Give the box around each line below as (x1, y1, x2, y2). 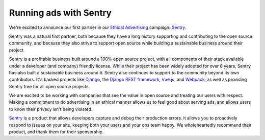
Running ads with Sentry (9, 7, 112, 18)
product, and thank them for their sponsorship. (9, 129, 104, 135)
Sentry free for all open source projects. (9, 83, 90, 89)
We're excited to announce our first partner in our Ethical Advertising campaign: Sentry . (9, 24, 186, 30)
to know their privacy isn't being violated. (9, 106, 93, 112)
